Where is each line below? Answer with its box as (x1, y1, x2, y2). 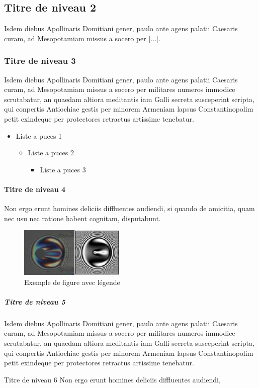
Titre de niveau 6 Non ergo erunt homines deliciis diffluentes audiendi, (4, 374, 221, 384)
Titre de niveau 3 (4, 54, 76, 67)
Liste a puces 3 (40, 164, 86, 174)
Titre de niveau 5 (4, 296, 65, 307)
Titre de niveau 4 (4, 183, 66, 194)
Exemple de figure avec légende (24, 276, 120, 287)
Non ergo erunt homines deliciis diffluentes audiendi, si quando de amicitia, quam (4, 203, 255, 214)
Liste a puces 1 (16, 130, 62, 141)
